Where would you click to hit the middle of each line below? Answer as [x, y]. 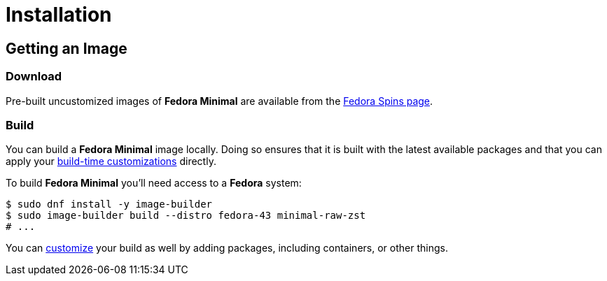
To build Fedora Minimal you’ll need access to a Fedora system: [154, 183]
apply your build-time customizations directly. [111, 161]
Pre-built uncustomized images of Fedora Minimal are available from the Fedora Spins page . [219, 101]
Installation [59, 15]
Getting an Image [67, 48]
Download [34, 77]
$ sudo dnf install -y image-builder [109, 204]
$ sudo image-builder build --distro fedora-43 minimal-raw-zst [186, 216]
